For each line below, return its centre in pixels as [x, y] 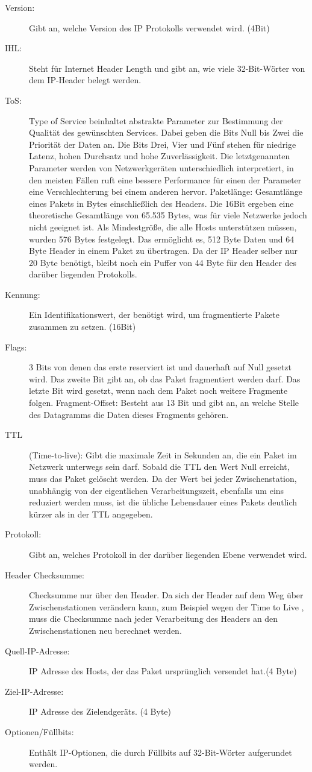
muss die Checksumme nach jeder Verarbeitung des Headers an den [154, 619]
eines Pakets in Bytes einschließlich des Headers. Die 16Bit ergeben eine [161, 203]
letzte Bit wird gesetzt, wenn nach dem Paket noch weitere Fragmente [158, 391]
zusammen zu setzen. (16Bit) [83, 327]
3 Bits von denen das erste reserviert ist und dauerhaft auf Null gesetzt [161, 367]
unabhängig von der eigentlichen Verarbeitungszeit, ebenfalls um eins [157, 490]
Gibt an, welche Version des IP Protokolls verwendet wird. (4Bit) [149, 27]
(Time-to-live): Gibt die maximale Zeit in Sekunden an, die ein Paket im [163, 454]
